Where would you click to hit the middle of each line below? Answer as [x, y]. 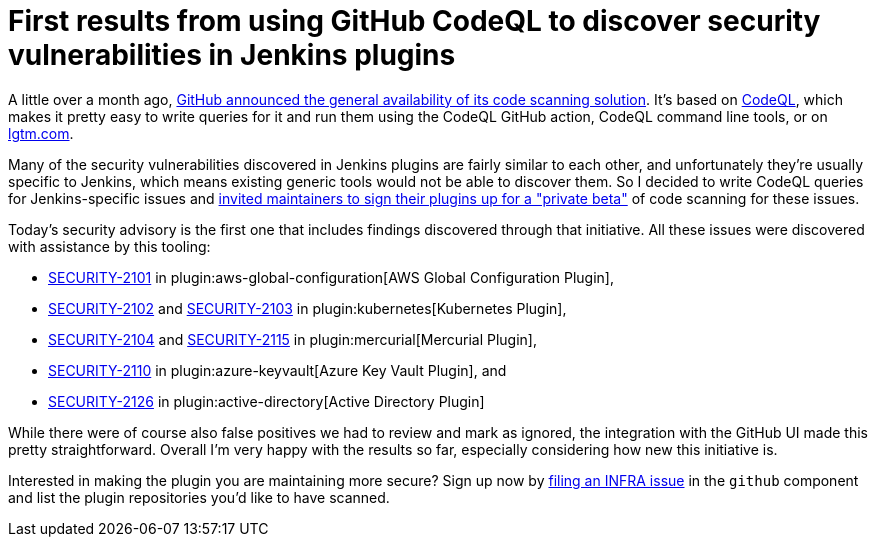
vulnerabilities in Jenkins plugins [232, 55]
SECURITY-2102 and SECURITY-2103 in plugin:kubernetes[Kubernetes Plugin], [307, 308]
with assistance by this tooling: [109, 246]
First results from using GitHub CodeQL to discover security [414, 21]
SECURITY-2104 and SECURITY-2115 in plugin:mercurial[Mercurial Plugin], [292, 339]
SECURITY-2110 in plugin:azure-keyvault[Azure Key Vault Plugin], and [277, 370]
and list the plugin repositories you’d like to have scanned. [199, 497]
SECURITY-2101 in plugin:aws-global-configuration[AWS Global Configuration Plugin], [331, 277]
